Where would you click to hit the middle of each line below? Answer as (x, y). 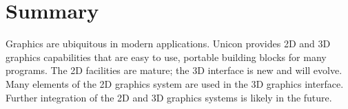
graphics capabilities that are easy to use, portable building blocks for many (166, 57)
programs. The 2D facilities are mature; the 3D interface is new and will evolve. (174, 70)
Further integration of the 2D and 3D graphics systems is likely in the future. (169, 97)
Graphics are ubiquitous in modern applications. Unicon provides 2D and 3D (168, 44)
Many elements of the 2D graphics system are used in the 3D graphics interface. (175, 83)
